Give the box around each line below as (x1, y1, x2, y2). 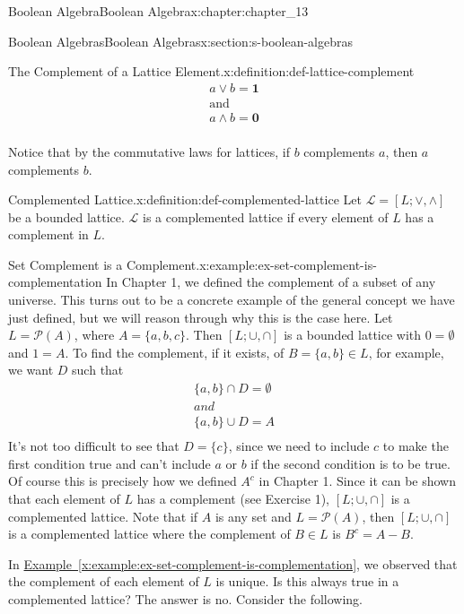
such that (72, 360, 124, 379)
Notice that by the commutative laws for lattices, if (8, 142, 290, 160)
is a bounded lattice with (284, 325, 422, 344)
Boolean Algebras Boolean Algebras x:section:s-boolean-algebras (8, 31, 353, 50)
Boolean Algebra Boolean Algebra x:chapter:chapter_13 (8, 2, 309, 20)
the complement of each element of (8, 572, 199, 591)
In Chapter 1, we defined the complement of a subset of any (106, 272, 436, 291)
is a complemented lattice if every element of (143, 207, 389, 226)
